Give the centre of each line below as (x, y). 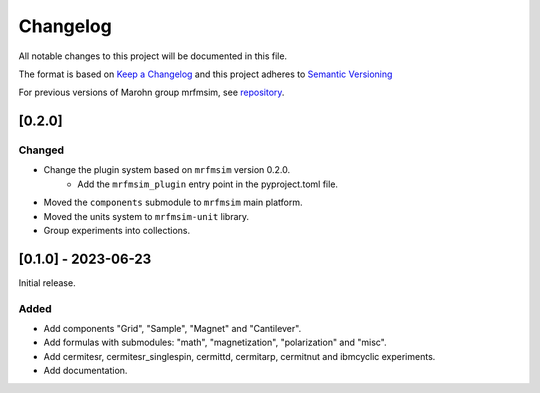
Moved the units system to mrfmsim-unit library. (146, 216)
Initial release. (47, 282)
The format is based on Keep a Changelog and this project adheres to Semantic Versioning (205, 74)
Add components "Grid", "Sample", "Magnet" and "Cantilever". (172, 329)
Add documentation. (85, 371)
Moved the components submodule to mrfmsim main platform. (173, 202)
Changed (41, 150)
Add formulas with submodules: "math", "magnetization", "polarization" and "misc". (215, 342)
